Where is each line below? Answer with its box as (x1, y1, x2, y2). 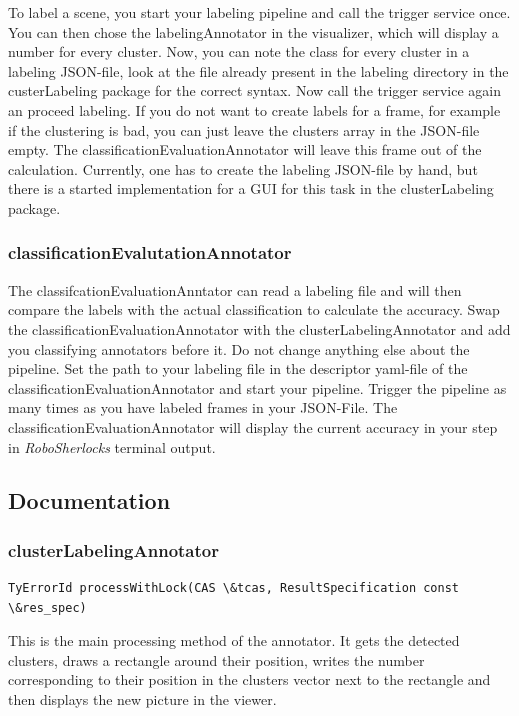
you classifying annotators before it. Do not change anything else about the (8, 338, 470, 359)
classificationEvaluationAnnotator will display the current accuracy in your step (8, 416, 498, 437)
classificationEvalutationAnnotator (8, 240, 292, 265)
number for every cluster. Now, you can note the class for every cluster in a (8, 41, 470, 62)
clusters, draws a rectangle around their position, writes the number (8, 649, 425, 670)
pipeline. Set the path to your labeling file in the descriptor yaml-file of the (8, 358, 468, 379)
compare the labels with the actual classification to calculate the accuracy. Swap (8, 299, 500, 320)
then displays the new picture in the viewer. (8, 689, 277, 710)
